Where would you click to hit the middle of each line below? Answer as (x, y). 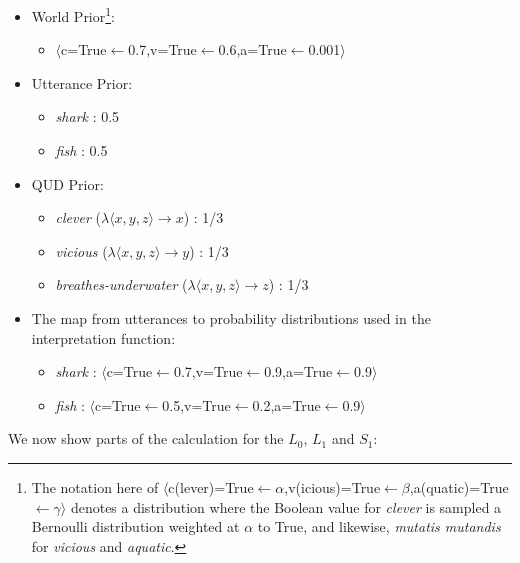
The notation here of (95, 486)
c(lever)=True (211, 486)
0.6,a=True (252, 49)
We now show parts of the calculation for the (146, 438)
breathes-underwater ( (121, 284)
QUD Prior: (67, 183)
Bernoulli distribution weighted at (135, 526)
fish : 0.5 (81, 150)
